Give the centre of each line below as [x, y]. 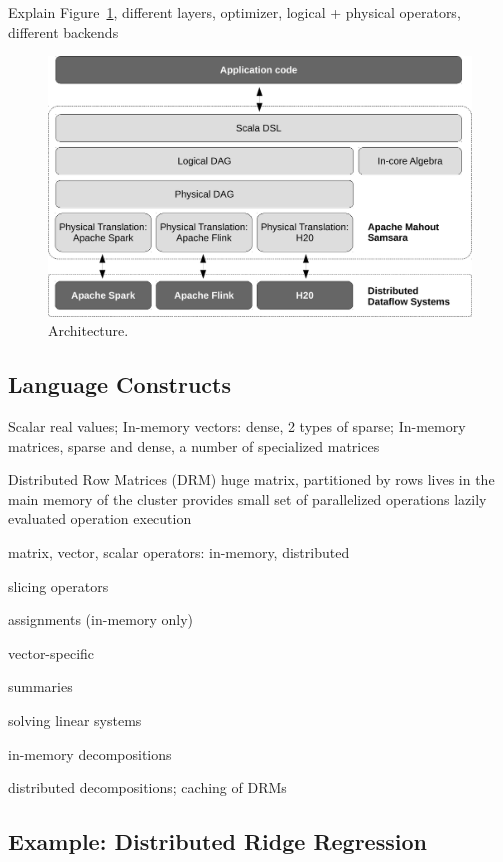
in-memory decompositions [90, 753]
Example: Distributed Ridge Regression [217, 841]
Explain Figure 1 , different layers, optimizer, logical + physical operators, [234, 12]
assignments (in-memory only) [100, 619]
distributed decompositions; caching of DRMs [147, 787]
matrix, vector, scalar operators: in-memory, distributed [179, 551]
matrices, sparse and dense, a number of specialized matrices [194, 445]
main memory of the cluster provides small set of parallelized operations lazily [247, 498]
